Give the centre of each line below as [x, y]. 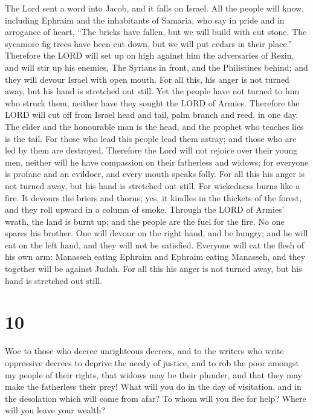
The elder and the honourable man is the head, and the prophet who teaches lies [154, 126]
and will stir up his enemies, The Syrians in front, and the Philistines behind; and [156, 67]
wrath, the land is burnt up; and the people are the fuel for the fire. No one [145, 221]
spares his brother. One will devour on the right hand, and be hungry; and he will [156, 233]
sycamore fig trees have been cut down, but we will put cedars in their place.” [149, 43]
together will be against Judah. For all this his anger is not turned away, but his [153, 269]
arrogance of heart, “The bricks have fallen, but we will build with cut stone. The [156, 32]
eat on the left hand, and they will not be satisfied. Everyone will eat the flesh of [155, 244]
